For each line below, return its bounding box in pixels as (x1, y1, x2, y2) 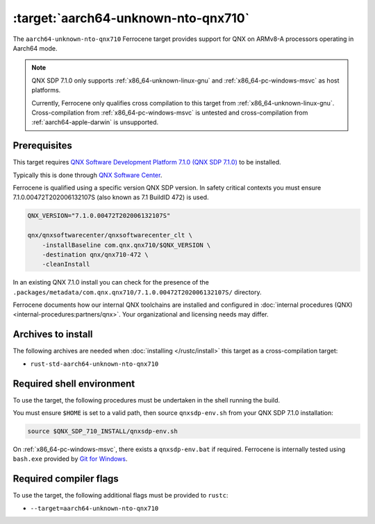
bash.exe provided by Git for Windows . (12, 455, 128, 463)
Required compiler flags (12, 473, 119, 485)
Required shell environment (12, 378, 135, 389)
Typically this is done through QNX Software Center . (12, 171, 162, 179)
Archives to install (12, 328, 93, 340)
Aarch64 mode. (12, 44, 58, 52)
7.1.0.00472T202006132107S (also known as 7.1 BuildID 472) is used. (12, 193, 209, 201)
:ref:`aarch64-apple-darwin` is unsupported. (31, 118, 159, 126)
